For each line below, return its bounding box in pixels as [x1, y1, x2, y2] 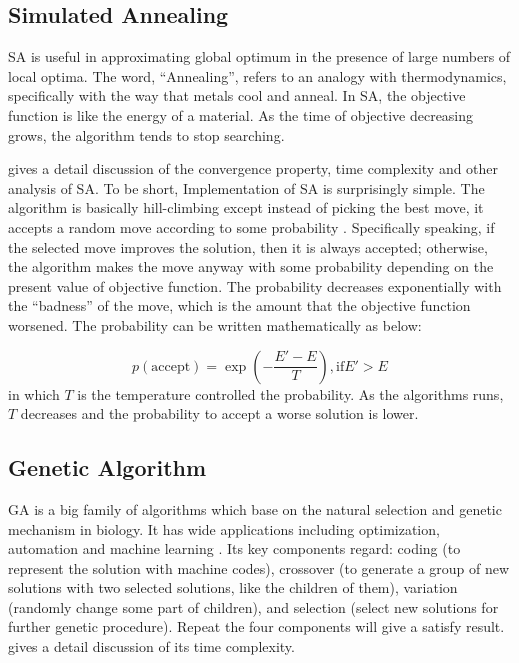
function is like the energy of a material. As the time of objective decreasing [8, 104, 474, 125]
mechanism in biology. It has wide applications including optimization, [8, 518, 440, 539]
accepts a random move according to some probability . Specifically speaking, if [8, 216, 495, 237]
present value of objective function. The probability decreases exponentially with [8, 275, 502, 296]
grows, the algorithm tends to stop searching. [8, 124, 285, 145]
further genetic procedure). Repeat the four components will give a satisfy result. [8, 616, 505, 637]
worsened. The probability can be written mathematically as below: [8, 314, 422, 335]
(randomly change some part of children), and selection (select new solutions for [8, 596, 499, 617]
